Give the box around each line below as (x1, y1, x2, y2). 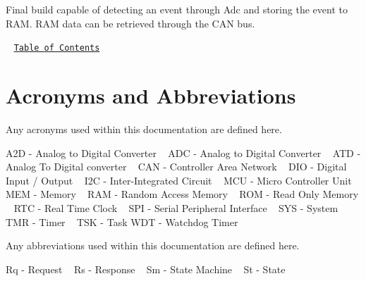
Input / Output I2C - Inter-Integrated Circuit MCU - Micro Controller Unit (6, 173, 352, 187)
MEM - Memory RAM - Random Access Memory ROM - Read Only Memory (6, 187, 359, 201)
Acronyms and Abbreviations (6, 81, 296, 110)
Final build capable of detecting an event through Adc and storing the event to (6, 2, 348, 16)
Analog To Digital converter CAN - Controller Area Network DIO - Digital (6, 159, 347, 174)
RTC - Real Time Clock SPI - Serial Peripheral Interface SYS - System (13, 200, 338, 215)
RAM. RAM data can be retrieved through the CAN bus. (6, 15, 255, 30)
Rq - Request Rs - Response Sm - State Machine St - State (6, 261, 286, 276)
